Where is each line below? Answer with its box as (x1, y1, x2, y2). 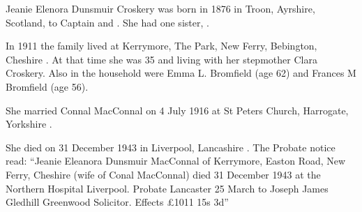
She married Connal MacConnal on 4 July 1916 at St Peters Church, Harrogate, (6, 103, 349, 117)
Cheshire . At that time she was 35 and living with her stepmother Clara (6, 52, 317, 66)
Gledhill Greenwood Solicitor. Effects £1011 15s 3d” (6, 195, 229, 209)
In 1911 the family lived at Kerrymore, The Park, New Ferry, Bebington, (6, 38, 317, 53)
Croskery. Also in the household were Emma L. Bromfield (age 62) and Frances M (6, 66, 356, 80)
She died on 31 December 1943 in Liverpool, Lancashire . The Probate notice (6, 139, 335, 154)
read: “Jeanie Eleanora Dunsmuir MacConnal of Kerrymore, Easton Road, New (6, 153, 346, 168)
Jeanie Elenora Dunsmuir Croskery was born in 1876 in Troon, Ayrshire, (6, 1, 315, 15)
